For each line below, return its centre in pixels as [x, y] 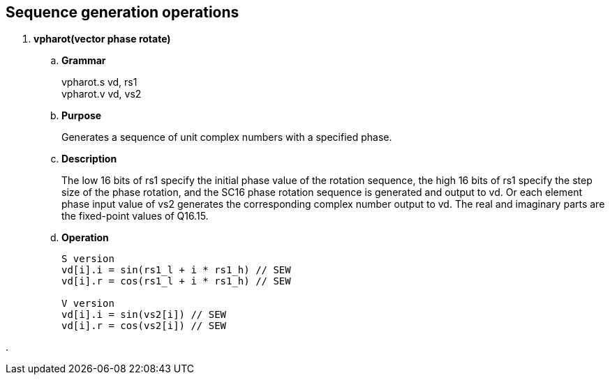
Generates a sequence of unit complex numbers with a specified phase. [227, 137]
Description [89, 159]
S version [88, 259]
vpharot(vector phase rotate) [102, 39]
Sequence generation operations [122, 12]
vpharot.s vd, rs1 [99, 82]
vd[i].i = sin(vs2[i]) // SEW [144, 315]
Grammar [84, 61]
